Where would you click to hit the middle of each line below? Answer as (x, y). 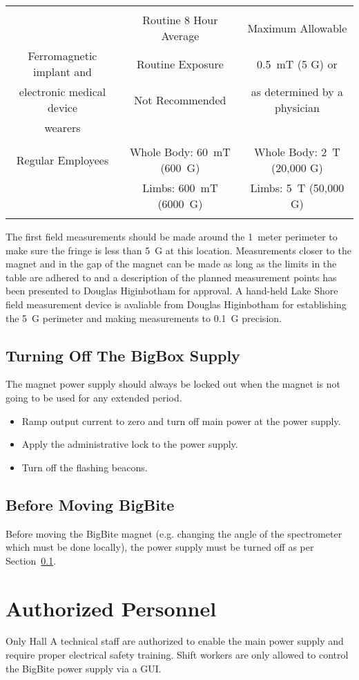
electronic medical (62, 92)
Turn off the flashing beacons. (85, 467)
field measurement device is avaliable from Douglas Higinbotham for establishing (176, 304)
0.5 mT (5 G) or (297, 64)
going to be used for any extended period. (94, 397)
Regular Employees (62, 160)
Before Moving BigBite (90, 504)
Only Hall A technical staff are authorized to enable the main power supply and (175, 641)
